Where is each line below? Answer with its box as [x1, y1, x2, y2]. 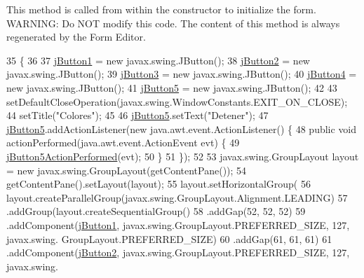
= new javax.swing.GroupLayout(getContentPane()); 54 [6, 162, 247, 177]
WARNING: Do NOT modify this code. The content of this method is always [6, 15, 340, 30]
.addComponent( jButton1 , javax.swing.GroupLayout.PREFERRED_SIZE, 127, [6, 217, 350, 232]
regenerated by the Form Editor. [6, 29, 146, 44]
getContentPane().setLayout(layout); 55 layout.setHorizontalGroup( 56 [6, 176, 311, 191]
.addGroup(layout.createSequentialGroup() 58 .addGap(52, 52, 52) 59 [6, 204, 306, 218]
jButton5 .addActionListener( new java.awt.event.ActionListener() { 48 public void [6, 121, 357, 136]
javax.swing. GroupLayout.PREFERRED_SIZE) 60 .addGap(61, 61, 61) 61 [6, 231, 332, 246]
